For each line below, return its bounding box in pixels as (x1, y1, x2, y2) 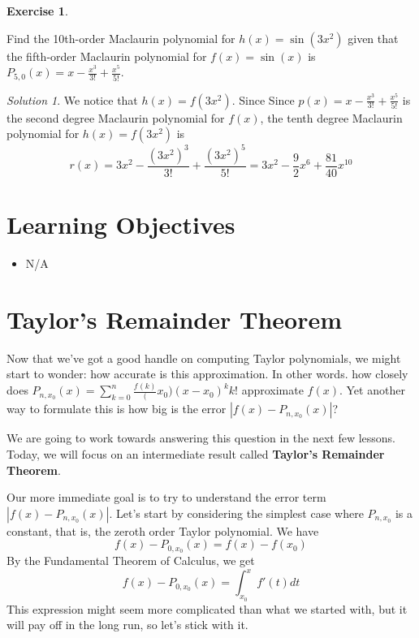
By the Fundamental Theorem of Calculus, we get (6, 552, 255, 569)
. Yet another (339, 382, 405, 399)
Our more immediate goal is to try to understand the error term (6, 489, 326, 506)
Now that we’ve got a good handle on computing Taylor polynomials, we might (6, 349, 401, 366)
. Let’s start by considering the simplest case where (109, 504, 364, 521)
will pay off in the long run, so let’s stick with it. (6, 616, 248, 633)
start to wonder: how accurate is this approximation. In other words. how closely (6, 365, 408, 382)
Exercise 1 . (6, 2, 68, 19)
